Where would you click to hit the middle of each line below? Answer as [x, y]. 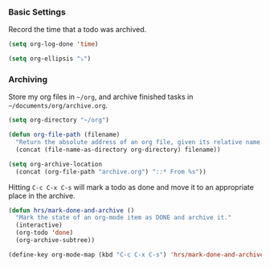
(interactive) [39, 225]
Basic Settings [37, 12]
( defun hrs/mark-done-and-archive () [72, 210]
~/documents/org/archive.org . [58, 105]
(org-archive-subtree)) [55, 240]
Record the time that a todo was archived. [78, 30]
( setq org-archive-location [55, 164]
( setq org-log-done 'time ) [53, 44]
